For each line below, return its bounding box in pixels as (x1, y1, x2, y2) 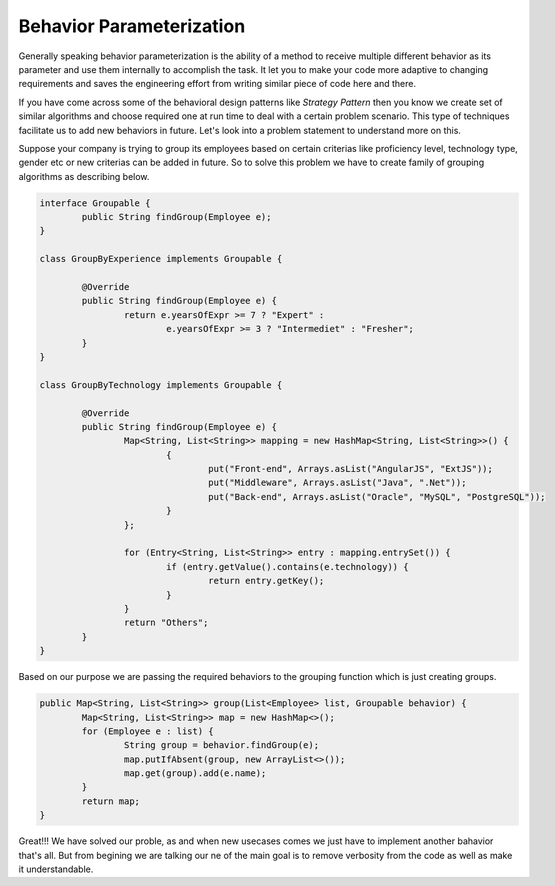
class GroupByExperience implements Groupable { (39, 253, 283, 265)
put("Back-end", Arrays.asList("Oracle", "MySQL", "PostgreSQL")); (208, 491, 546, 502)
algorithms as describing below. (18, 170, 150, 182)
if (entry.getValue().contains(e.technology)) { (165, 561, 409, 572)
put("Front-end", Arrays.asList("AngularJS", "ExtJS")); (208, 463, 494, 475)
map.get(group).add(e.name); (123, 768, 267, 779)
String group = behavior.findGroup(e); (123, 740, 320, 751)
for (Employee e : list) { (81, 725, 214, 737)
